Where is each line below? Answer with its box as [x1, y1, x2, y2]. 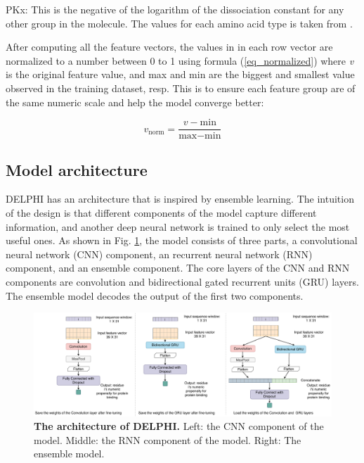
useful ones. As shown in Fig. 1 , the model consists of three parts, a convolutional [6, 233, 358, 248]
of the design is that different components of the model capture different [6, 205, 317, 220]
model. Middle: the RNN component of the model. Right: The [34, 432, 301, 447]
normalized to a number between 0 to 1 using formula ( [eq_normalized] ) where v [6, 53, 354, 68]
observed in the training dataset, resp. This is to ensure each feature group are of [6, 80, 356, 95]
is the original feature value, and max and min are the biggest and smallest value [6, 67, 355, 82]
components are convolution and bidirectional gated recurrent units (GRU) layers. [6, 274, 359, 288]
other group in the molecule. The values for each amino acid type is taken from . [6, 15, 353, 30]
